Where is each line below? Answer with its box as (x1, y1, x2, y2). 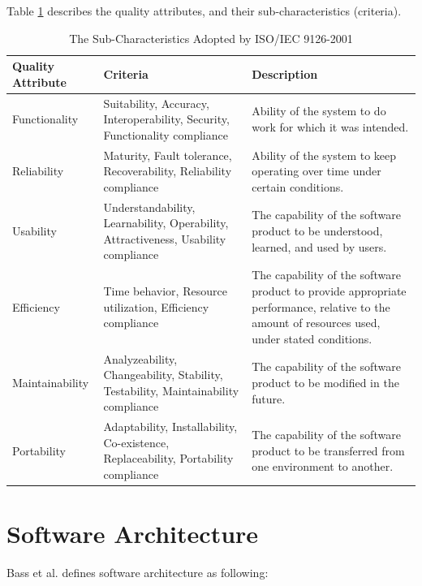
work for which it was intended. (252, 118, 409, 136)
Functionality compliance (103, 126, 228, 143)
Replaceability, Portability (103, 450, 234, 467)
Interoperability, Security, (103, 110, 230, 127)
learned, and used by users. (252, 238, 387, 255)
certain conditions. (252, 178, 344, 195)
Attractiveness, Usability (103, 230, 226, 247)
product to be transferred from (252, 442, 405, 459)
